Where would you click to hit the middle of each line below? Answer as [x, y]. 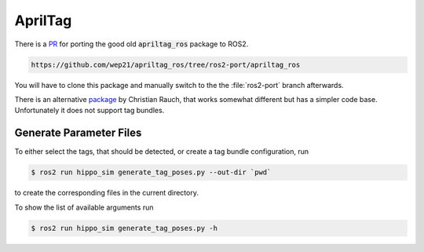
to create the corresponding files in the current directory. [107, 193]
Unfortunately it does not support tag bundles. [90, 111]
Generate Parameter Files [78, 133]
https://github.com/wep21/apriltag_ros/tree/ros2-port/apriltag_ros [166, 64]
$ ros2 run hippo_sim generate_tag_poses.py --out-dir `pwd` [151, 172]
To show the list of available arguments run [84, 207]
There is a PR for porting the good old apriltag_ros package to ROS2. [132, 44]
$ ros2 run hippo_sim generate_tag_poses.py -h [124, 228]
